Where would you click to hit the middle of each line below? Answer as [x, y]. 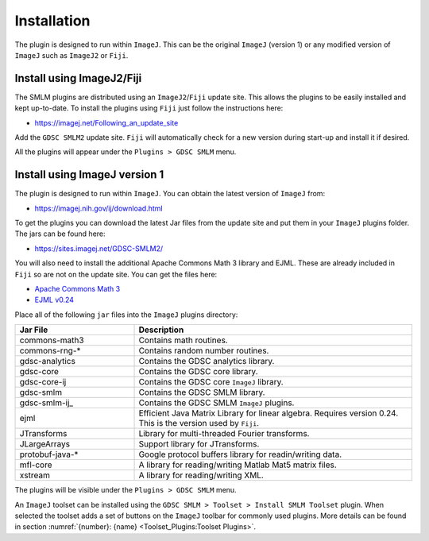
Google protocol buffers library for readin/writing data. [240, 454]
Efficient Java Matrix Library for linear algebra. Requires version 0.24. [269, 413]
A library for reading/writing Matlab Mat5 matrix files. [238, 465]
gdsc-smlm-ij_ [46, 403]
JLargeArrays [45, 444]
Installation [52, 21]
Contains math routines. [183, 340]
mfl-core [36, 465]
